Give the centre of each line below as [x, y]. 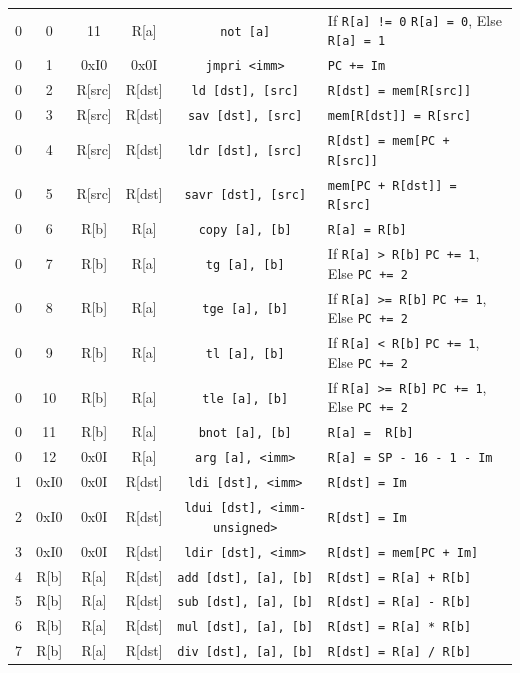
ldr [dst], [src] [245, 150]
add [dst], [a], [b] [245, 577]
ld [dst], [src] [245, 91]
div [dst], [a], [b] [245, 652]
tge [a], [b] [245, 309]
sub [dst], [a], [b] [245, 602]
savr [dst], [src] [245, 195]
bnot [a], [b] [245, 433]
